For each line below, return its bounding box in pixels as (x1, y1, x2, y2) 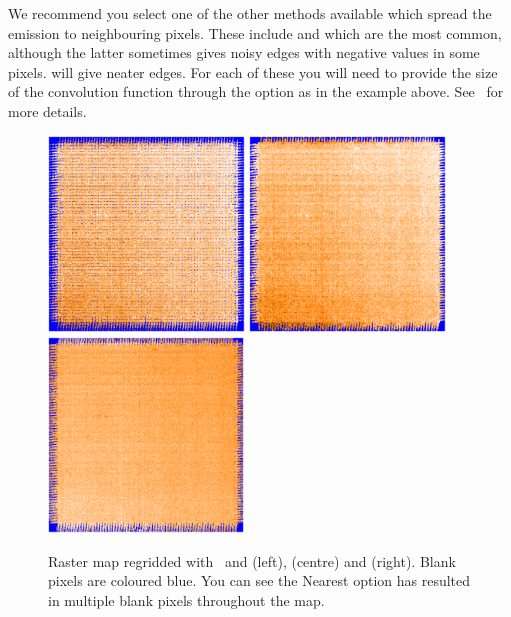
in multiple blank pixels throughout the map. (48, 590, 325, 610)
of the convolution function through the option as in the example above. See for (8, 81, 504, 102)
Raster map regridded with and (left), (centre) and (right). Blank (48, 550, 456, 571)
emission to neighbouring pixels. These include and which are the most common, (8, 22, 502, 43)
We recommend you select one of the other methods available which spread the (8, 3, 492, 23)
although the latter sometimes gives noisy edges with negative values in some (8, 42, 480, 63)
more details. (8, 100, 87, 121)
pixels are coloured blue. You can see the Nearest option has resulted (48, 570, 471, 591)
